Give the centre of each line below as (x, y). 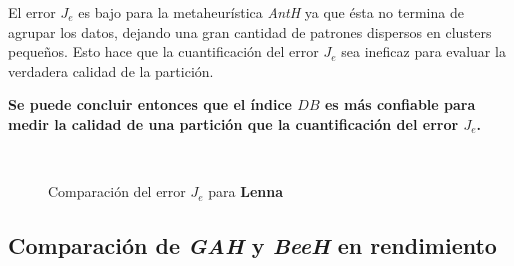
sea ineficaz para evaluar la (423, 51)
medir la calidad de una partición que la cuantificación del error (233, 123)
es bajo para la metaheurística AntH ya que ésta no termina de (271, 12)
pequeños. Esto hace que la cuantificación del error (163, 51)
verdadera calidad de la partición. (111, 70)
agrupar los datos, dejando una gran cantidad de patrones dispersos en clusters (250, 31)
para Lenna (246, 191)
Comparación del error (117, 191)
